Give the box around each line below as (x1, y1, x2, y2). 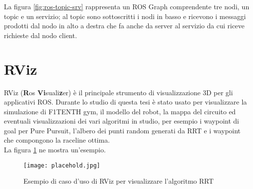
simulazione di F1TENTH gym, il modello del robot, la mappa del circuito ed (4, 106, 236, 116)
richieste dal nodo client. (4, 30, 77, 40)
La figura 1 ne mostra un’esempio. (4, 145, 106, 155)
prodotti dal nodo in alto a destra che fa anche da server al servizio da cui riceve (4, 21, 245, 31)
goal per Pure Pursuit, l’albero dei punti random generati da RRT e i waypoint (4, 125, 241, 135)
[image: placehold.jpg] (23, 162, 100, 169)
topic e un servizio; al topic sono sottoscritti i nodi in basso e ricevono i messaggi (4, 11, 246, 21)
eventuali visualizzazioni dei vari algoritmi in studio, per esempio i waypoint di (4, 116, 239, 126)
